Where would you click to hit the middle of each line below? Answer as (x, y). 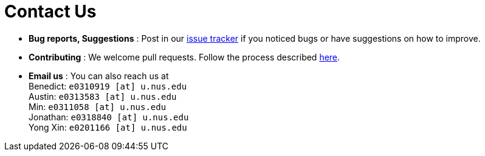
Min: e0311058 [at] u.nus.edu (98, 106)
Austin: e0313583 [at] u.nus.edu (103, 96)
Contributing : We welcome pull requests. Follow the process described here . (184, 57)
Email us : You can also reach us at (99, 76)
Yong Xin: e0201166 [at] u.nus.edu (108, 127)
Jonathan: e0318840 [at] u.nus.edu (109, 117)
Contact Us (50, 11)
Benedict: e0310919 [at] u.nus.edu (108, 86)
